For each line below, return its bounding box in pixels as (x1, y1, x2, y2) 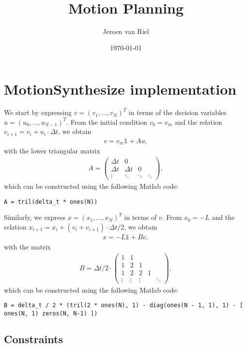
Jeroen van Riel (103, 26, 149, 36)
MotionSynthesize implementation (4, 79, 237, 99)
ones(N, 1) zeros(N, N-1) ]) (4, 310, 98, 317)
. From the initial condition (66, 116, 147, 127)
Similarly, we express (4, 212, 66, 222)
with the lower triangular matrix (4, 146, 100, 156)
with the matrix (4, 242, 51, 252)
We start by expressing (4, 107, 72, 117)
